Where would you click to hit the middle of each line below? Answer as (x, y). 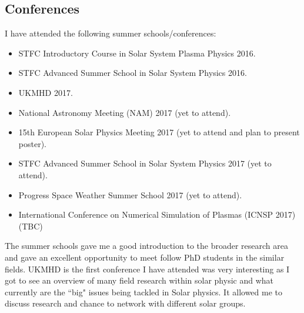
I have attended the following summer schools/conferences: (111, 33)
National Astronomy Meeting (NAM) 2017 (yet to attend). (125, 112)
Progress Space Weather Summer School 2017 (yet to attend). (130, 194)
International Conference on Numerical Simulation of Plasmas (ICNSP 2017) (157, 214)
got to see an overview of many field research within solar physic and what (139, 280)
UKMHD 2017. (46, 92)
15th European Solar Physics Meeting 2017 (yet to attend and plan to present (159, 132)
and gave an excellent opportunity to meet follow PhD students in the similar (145, 257)
